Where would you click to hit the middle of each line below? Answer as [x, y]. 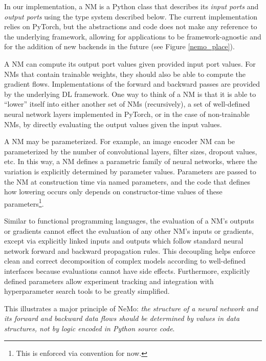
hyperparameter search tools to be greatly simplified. [87, 291]
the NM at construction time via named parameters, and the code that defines [127, 181]
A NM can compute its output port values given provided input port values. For [130, 63]
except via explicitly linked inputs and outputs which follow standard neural [124, 241]
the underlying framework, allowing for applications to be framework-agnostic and [133, 36]
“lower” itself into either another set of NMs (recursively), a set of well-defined [127, 104]
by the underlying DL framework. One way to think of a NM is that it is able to [130, 94]
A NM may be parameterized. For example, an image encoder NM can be [120, 141]
